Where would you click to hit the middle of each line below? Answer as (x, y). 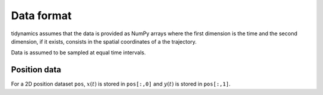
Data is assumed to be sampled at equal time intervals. (78, 53)
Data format (41, 16)
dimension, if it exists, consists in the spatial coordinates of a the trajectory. (104, 41)
